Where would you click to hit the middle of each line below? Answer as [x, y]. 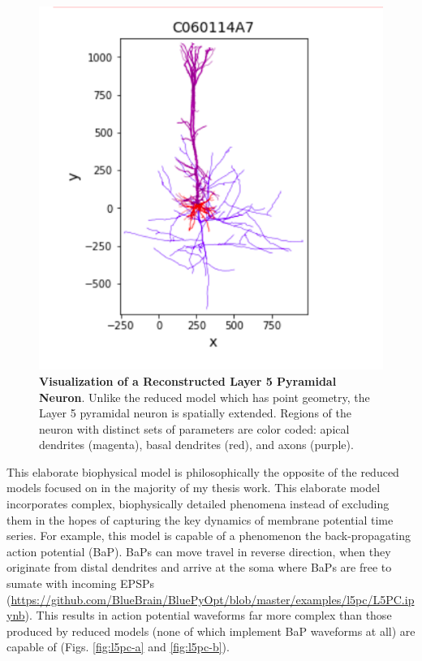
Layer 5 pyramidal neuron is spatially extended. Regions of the [195, 413]
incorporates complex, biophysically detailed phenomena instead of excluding [198, 504]
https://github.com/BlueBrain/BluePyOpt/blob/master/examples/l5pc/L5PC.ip [213, 599]
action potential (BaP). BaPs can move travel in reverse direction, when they [199, 551]
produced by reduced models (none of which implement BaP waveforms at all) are [211, 631]
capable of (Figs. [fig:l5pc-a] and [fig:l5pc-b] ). [118, 647]
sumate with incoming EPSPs [80, 583]
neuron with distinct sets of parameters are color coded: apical [194, 428]
